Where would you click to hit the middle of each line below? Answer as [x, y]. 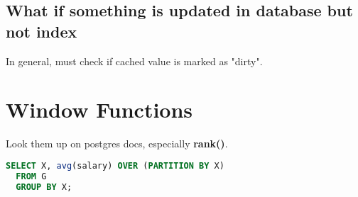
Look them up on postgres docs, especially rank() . [117, 143]
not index [42, 31]
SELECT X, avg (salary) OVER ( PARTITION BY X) [115, 165]
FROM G [31, 176]
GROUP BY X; [44, 187]
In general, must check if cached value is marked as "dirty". [134, 61]
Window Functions [99, 109]
